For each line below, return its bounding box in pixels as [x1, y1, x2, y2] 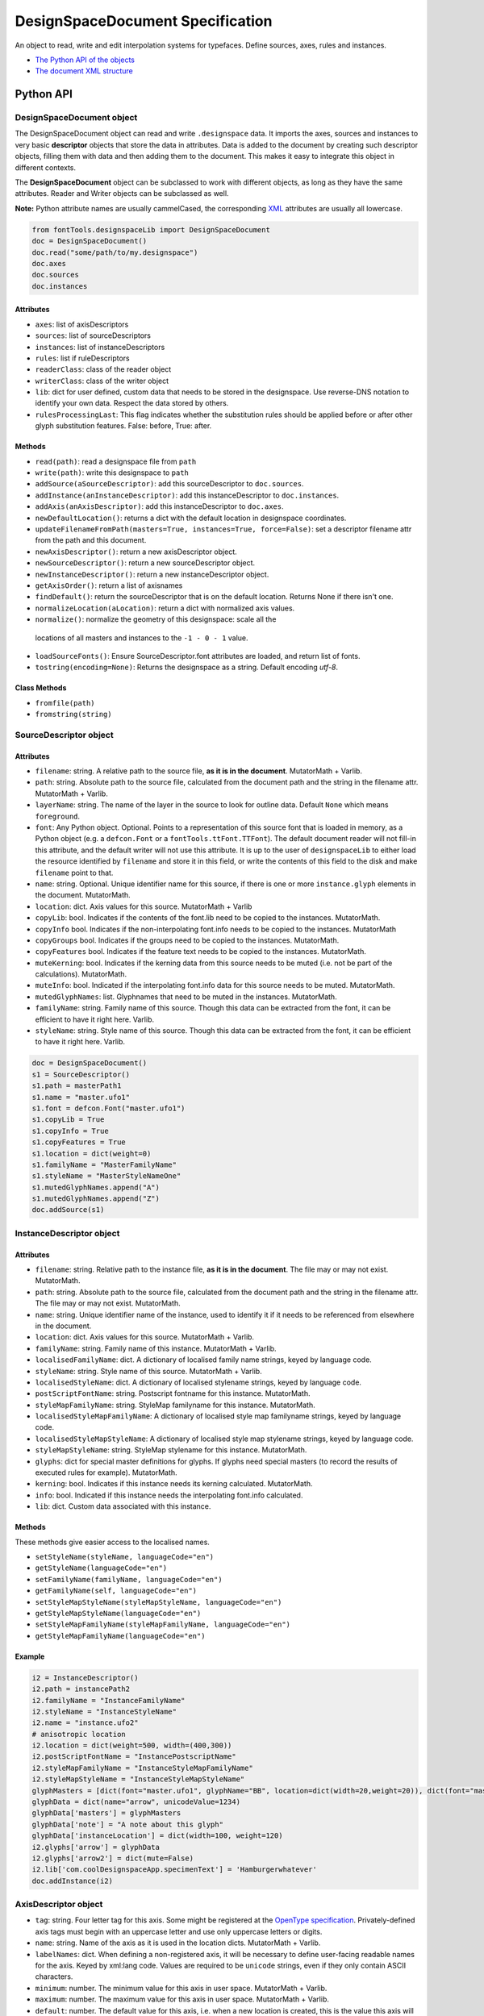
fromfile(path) [35, 698, 96, 707]
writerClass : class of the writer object [35, 376, 169, 385]
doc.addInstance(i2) [31, 1876, 113, 1885]
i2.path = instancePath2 [31, 1685, 131, 1693]
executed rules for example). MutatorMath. [35, 1468, 177, 1477]
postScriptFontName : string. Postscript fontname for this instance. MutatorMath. [35, 1389, 311, 1398]
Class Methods [15, 683, 67, 693]
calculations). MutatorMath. [35, 969, 127, 979]
